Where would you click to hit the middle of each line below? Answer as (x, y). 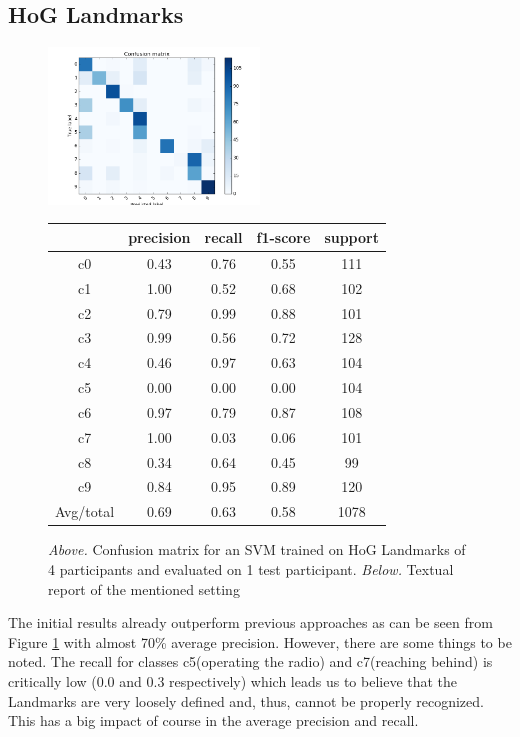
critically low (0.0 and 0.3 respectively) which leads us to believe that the (233, 680)
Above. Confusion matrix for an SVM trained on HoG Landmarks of (257, 549)
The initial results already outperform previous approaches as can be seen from (250, 622)
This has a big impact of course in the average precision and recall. (213, 720)
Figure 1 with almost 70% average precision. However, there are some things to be (260, 641)
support (351, 236)
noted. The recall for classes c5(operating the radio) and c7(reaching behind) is (250, 661)
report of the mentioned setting (144, 588)
